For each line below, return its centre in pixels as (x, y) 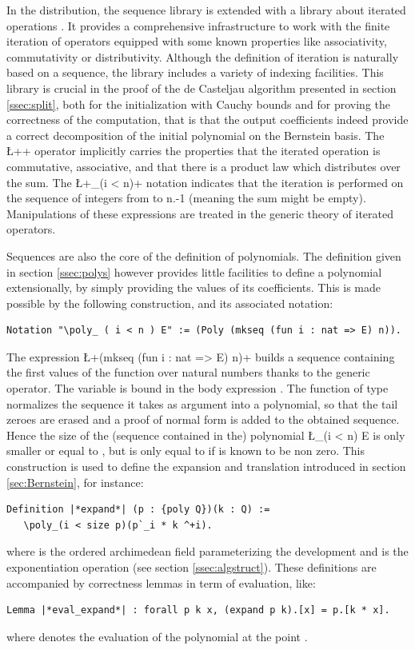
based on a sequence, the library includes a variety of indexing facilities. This (195, 72)
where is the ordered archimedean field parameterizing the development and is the (207, 551)
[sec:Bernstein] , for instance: (75, 482)
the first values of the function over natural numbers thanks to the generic (188, 372)
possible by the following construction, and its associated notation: (170, 303)
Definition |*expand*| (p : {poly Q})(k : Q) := (138, 510)
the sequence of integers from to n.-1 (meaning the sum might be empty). (186, 198)
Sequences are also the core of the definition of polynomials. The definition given (204, 255)
